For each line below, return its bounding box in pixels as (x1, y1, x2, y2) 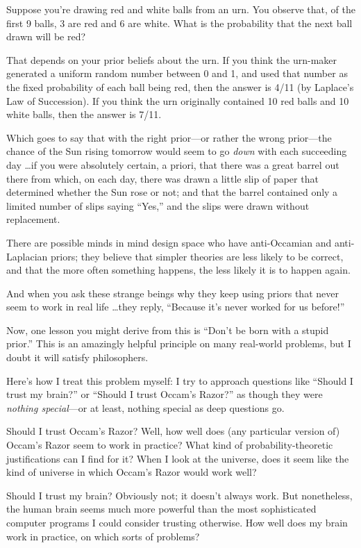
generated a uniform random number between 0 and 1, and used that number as (6, 66, 348, 81)
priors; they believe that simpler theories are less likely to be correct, (50, 249, 344, 263)
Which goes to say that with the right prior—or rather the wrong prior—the (6, 130, 332, 144)
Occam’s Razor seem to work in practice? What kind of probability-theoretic (6, 438, 333, 452)
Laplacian (6, 249, 48, 263)
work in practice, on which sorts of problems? (6, 529, 200, 543)
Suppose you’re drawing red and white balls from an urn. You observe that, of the (6, 2, 355, 16)
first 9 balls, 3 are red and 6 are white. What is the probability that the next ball (6, 15, 353, 30)
